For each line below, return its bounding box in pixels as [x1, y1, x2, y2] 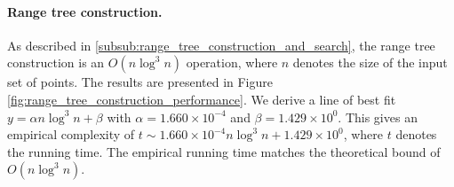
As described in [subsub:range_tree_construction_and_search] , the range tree [7, 35, 435, 54]
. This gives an [338, 107, 418, 126]
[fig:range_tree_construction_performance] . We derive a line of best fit [7, 90, 396, 108]
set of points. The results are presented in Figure [7, 73, 273, 91]
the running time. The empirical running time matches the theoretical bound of [7, 142, 441, 160]
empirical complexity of [7, 125, 135, 144]
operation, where [186, 53, 278, 72]
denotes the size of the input [292, 53, 448, 72]
